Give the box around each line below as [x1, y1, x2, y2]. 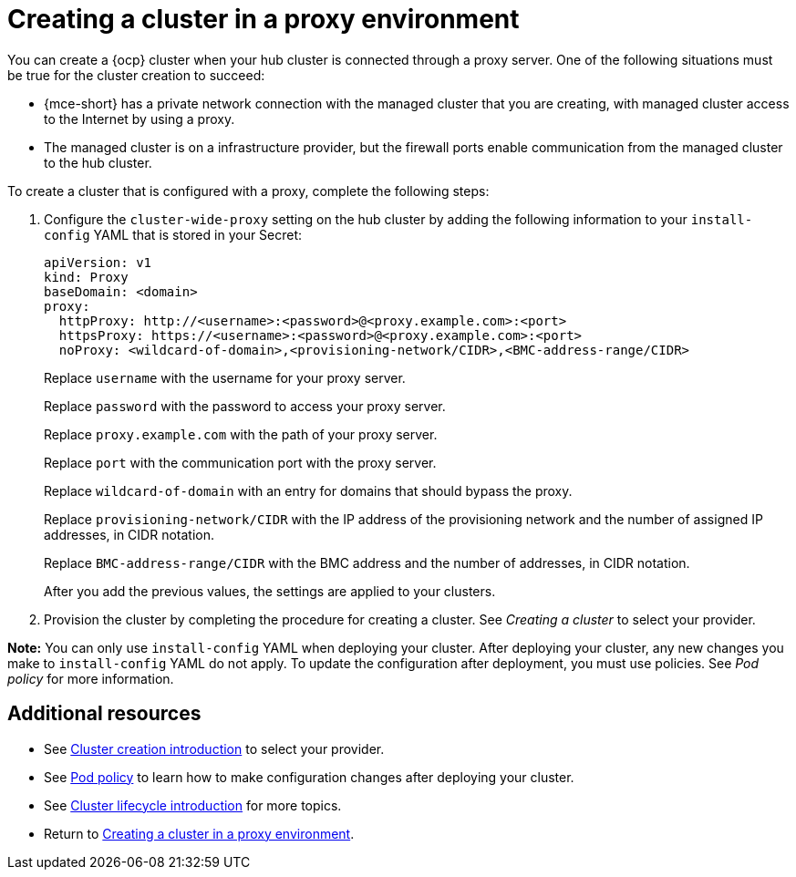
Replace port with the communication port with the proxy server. [44, 454, 437, 470]
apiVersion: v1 [44, 254, 152, 270]
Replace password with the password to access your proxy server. [44, 397, 446, 414]
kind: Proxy [44, 269, 129, 284]
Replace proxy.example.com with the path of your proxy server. [44, 426, 438, 442]
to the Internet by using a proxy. [44, 110, 235, 127]
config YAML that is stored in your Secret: [44, 226, 303, 242]
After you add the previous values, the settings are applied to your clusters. [44, 583, 496, 599]
